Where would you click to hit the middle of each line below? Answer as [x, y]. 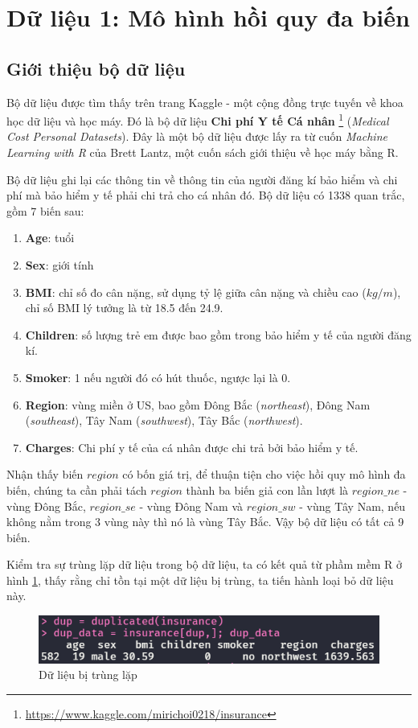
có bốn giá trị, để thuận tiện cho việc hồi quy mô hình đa [264, 474]
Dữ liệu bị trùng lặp [88, 675]
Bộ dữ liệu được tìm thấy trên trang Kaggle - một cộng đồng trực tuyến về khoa [205, 102]
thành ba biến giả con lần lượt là [267, 489]
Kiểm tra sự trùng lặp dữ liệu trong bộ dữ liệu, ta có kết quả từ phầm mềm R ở [204, 564]
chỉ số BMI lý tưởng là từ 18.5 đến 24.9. [124, 308]
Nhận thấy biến [45, 474]
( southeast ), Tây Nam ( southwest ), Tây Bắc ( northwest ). [164, 420]
